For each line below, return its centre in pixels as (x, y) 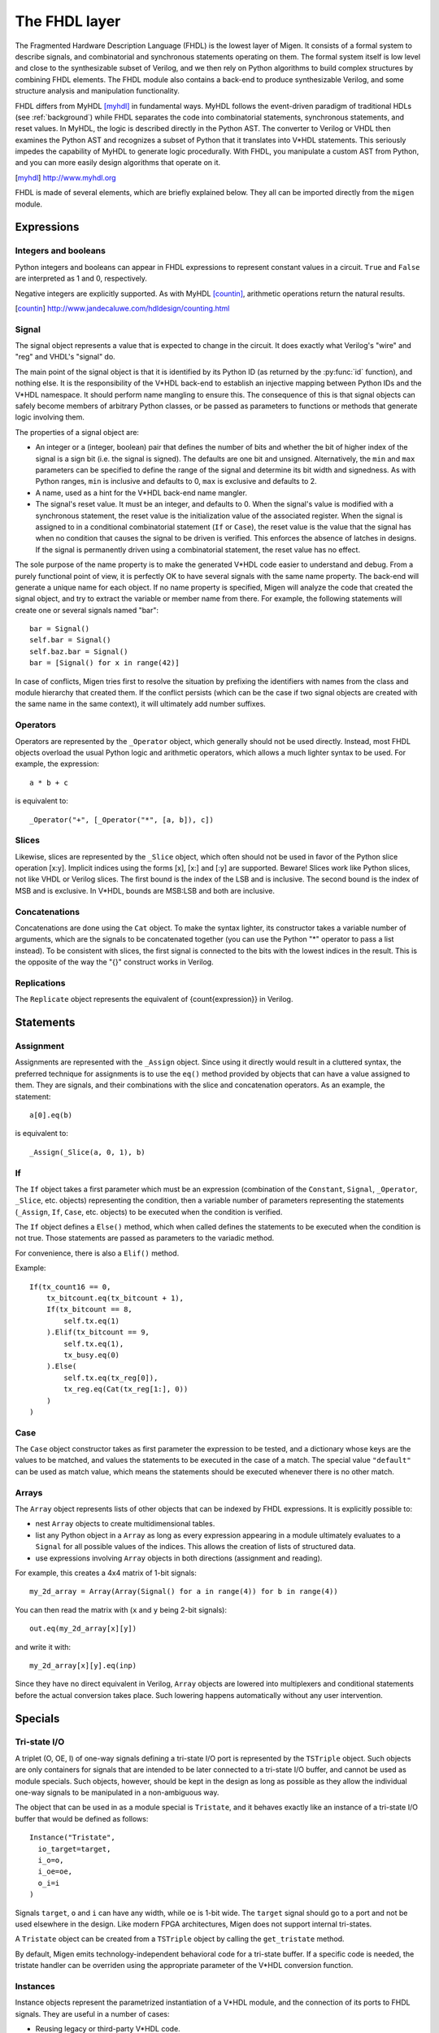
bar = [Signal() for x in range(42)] (105, 663)
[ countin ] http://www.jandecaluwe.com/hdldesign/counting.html (122, 308)
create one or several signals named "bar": (87, 610)
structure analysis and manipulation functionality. (98, 91)
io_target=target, (74, 1849)
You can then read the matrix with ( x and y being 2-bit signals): (121, 1609)
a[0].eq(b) (51, 1115)
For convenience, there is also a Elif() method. (97, 1253)
